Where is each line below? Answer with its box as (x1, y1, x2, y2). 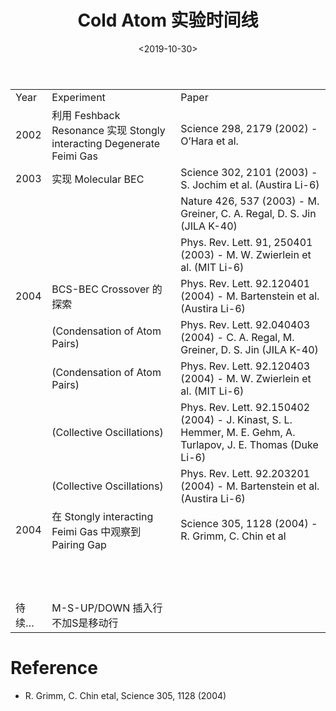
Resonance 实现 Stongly (51, 123, 166, 137)
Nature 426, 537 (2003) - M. (180, 194, 320, 208)
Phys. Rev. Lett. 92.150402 (180, 400, 311, 414)
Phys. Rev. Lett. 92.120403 (180, 359, 311, 373)
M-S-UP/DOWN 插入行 (51, 601, 163, 615)
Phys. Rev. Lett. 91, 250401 (180, 235, 313, 249)
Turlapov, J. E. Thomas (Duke (180, 437, 319, 451)
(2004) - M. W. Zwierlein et (180, 371, 312, 385)
